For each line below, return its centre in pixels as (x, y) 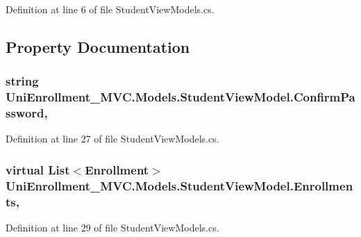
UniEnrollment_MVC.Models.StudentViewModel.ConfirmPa (180, 97)
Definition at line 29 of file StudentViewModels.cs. (112, 228)
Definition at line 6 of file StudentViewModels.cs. (110, 9)
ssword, (27, 113)
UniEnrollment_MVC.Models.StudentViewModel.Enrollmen (179, 185)
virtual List (38, 169)
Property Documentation (98, 46)
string (22, 81)
